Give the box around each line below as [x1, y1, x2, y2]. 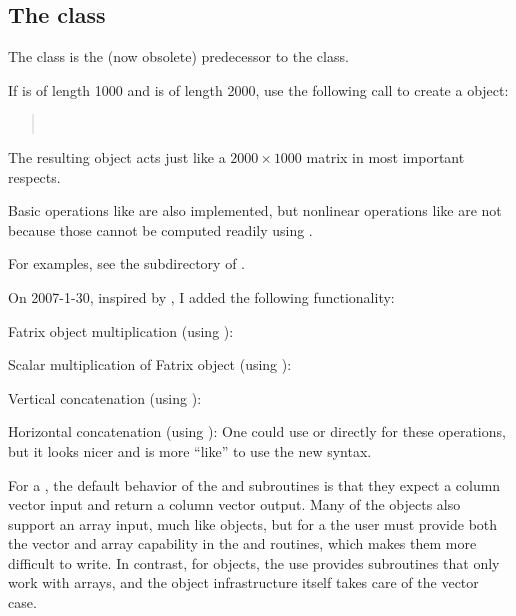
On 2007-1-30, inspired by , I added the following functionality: [8, 286, 395, 307]
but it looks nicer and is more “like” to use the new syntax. [8, 440, 372, 461]
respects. [8, 166, 61, 187]
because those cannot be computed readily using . [8, 219, 313, 240]
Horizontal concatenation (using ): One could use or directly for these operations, [8, 421, 506, 442]
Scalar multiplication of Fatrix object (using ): [8, 354, 292, 375]
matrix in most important [306, 146, 465, 167]
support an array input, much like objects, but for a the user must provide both [8, 513, 498, 534]
